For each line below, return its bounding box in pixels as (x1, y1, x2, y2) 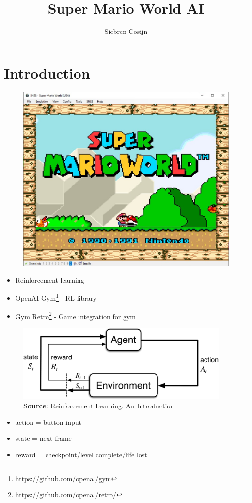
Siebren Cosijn (104, 26, 148, 36)
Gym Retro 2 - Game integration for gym (15, 309, 136, 321)
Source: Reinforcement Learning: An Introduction (23, 401, 174, 411)
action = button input (15, 417, 81, 427)
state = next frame (15, 433, 72, 443)
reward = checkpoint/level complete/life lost (15, 449, 147, 459)
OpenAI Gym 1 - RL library (15, 292, 97, 303)
